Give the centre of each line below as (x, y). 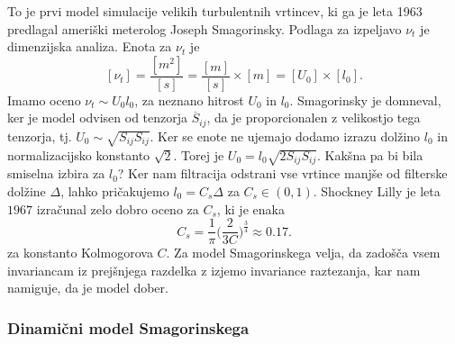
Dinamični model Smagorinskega (128, 327)
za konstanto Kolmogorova (80, 253)
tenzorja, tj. (40, 136)
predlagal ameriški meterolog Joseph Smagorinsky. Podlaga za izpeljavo (205, 28)
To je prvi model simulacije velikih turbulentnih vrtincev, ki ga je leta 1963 (215, 11)
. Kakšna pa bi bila (370, 154)
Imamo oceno (44, 100)
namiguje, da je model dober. (88, 288)
